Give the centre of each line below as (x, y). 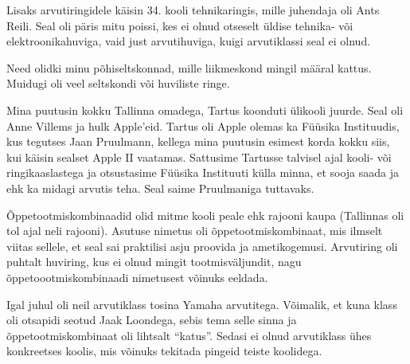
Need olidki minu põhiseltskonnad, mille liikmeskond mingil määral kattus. (189, 67)
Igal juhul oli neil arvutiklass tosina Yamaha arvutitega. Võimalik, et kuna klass (202, 304)
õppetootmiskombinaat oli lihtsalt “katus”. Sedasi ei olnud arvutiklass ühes (189, 335)
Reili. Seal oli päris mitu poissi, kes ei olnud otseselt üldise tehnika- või (180, 25)
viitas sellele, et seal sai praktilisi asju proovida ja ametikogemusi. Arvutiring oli (202, 246)
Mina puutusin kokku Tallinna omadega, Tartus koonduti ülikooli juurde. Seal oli (205, 110)
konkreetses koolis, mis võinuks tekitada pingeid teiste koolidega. (164, 351)
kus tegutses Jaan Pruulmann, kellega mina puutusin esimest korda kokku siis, (198, 141)
